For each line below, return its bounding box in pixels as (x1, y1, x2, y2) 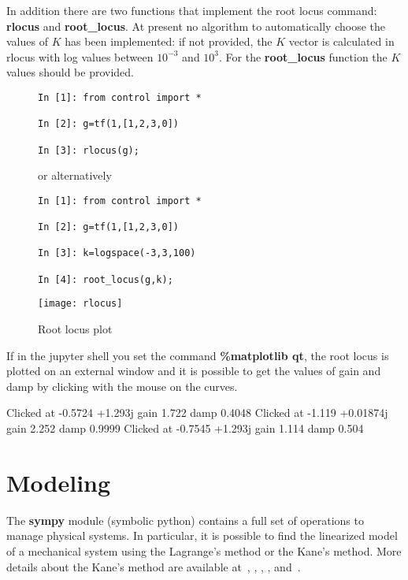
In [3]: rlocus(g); (38, 144, 139, 156)
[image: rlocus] (38, 298, 123, 310)
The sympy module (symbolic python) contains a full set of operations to (6, 511, 364, 528)
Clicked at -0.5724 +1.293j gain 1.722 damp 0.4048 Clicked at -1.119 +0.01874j (6, 404, 388, 421)
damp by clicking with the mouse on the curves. (6, 377, 238, 394)
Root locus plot (38, 321, 113, 337)
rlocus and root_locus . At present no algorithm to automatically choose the (6, 17, 385, 34)
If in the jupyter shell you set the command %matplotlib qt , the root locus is (6, 347, 389, 363)
